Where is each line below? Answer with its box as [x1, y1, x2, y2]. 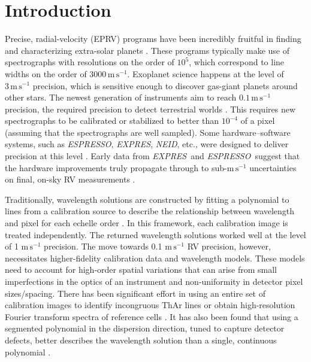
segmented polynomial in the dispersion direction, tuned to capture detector [5, 322, 285, 334]
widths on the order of [5, 67, 87, 80]
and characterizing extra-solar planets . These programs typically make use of [5, 44, 290, 56]
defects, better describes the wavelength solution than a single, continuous [5, 333, 277, 346]
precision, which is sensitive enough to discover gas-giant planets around [32, 79, 298, 92]
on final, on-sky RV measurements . [5, 173, 135, 185]
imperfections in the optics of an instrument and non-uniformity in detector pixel [5, 275, 303, 287]
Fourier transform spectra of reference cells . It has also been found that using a [5, 310, 298, 323]
